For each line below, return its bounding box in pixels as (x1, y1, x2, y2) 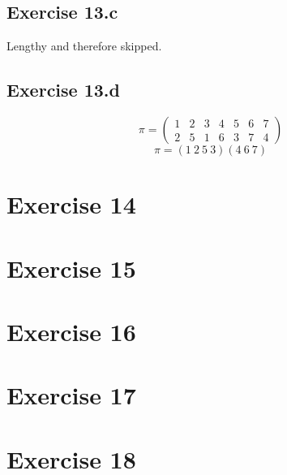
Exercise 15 (6, 251, 136, 284)
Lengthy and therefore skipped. (6, 37, 162, 54)
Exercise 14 (6, 188, 136, 221)
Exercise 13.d (6, 77, 120, 102)
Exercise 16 (6, 314, 136, 348)
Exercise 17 (6, 378, 136, 412)
